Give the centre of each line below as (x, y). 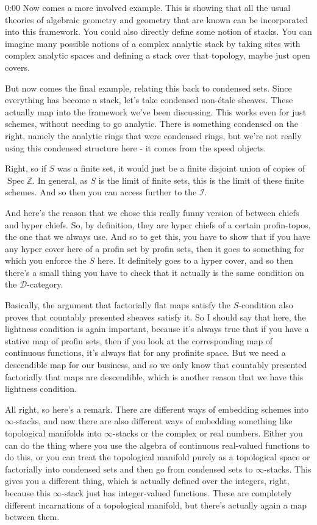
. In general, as (60, 180)
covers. (17, 67)
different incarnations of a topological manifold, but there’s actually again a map (156, 505)
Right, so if (26, 168)
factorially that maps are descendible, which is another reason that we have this (154, 376)
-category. (45, 284)
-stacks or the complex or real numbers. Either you (208, 433)
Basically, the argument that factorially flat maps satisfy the (118, 305)
